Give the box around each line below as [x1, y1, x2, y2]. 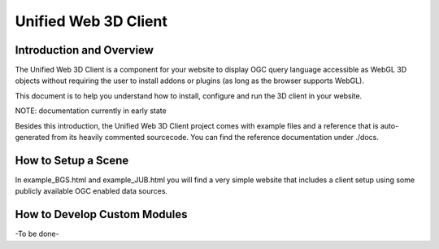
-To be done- [15, 229, 60, 239]
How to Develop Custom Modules [15, 207, 188, 221]
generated [15, 133, 50, 142]
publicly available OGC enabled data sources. [15, 186, 168, 196]
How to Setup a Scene [15, 153, 129, 167]
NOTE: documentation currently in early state [15, 106, 167, 116]
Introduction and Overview [15, 43, 154, 57]
